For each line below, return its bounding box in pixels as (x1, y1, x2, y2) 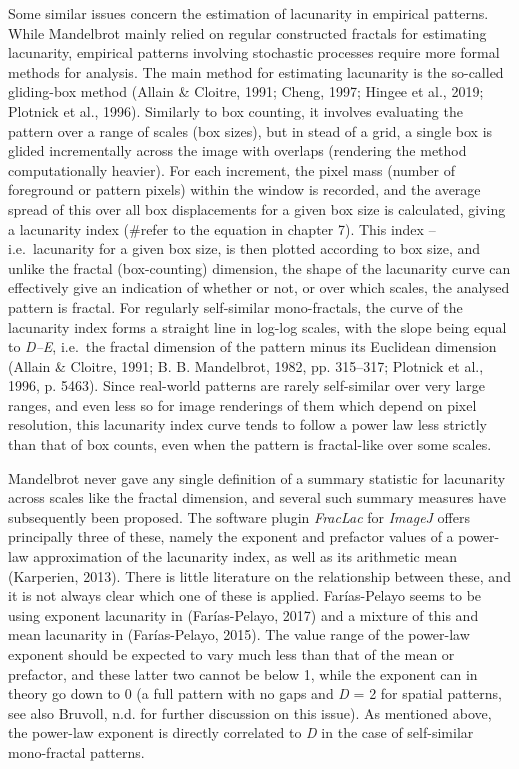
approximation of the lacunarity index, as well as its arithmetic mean (33, 546, 458, 567)
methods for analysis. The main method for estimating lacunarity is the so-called (8, 61, 504, 82)
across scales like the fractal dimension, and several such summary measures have (8, 487, 506, 508)
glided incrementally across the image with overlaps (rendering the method (8, 140, 467, 161)
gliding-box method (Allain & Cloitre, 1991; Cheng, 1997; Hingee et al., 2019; (8, 81, 484, 102)
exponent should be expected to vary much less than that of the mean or (8, 644, 455, 664)
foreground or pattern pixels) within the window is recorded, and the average (8, 179, 481, 200)
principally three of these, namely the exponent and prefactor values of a (8, 526, 454, 547)
